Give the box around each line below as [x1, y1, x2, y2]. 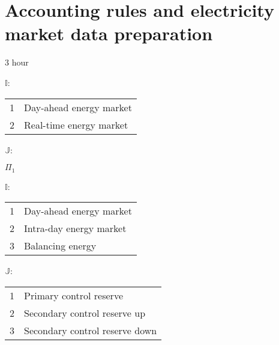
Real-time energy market [24, 117, 128, 132]
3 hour [5, 56, 29, 69]
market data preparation [5, 21, 213, 46]
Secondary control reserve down [24, 323, 157, 337]
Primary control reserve [24, 288, 123, 302]
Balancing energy [24, 239, 97, 253]
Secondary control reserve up [24, 305, 146, 320]
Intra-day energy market [24, 221, 127, 236]
